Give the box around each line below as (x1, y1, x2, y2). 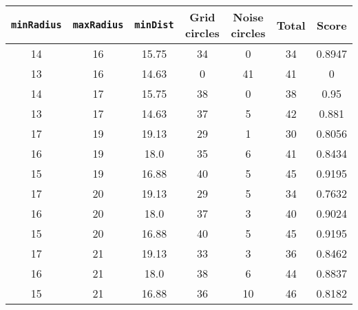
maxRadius (72, 19, 124, 30)
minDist (134, 19, 174, 30)
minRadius (11, 19, 62, 30)
